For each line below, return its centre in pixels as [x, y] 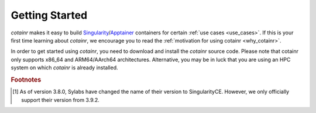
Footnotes [26, 80]
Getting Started [49, 15]
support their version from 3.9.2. [60, 100]
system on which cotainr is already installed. [64, 68]
